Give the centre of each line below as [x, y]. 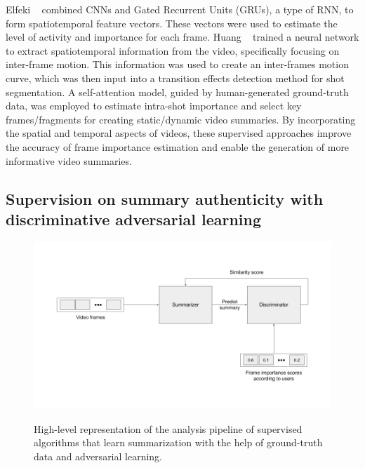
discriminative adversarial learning [134, 219]
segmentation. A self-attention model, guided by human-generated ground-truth [177, 92]
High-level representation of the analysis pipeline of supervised [168, 428]
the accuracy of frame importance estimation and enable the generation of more [178, 146]
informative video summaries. [69, 160]
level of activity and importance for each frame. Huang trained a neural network [182, 37]
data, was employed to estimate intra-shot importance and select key [154, 106]
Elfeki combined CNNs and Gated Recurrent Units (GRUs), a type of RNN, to [180, 9]
